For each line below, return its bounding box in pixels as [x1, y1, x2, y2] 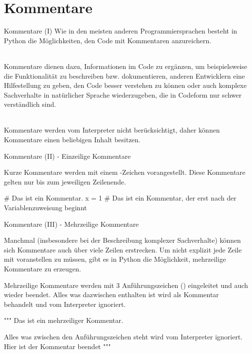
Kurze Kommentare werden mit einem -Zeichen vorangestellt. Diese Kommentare [4, 167, 246, 177]
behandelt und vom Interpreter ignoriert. [4, 299, 126, 309]
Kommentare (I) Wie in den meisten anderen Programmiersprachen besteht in [4, 26, 237, 36]
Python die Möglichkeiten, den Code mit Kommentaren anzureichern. [4, 35, 212, 45]
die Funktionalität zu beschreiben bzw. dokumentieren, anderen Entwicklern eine [4, 70, 245, 81]
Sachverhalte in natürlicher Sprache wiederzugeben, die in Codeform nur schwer [4, 89, 242, 100]
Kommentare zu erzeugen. [4, 264, 81, 273]
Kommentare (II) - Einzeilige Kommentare [4, 151, 131, 161]
